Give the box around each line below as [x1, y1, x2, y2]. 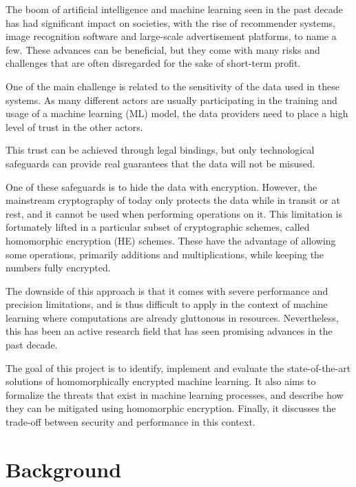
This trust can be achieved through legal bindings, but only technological [6, 143, 315, 157]
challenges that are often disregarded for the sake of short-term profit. [6, 56, 301, 70]
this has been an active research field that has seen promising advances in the [6, 324, 333, 338]
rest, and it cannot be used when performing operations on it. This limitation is [6, 206, 343, 220]
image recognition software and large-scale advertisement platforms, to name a [6, 29, 337, 43]
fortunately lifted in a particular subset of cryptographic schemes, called [6, 220, 310, 234]
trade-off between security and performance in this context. [6, 415, 255, 429]
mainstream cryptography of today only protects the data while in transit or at [6, 193, 340, 207]
